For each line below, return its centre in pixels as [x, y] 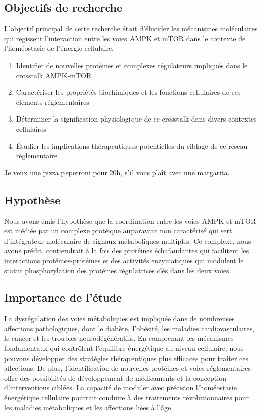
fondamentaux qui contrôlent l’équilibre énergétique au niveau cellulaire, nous [124, 348]
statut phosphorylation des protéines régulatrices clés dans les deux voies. [118, 270]
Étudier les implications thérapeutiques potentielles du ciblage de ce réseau [132, 145]
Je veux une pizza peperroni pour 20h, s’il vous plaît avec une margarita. [117, 172]
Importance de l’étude [63, 297]
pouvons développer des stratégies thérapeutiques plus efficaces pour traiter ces [126, 358]
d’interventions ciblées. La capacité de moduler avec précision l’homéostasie [120, 388]
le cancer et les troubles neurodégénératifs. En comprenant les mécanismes [119, 338]
